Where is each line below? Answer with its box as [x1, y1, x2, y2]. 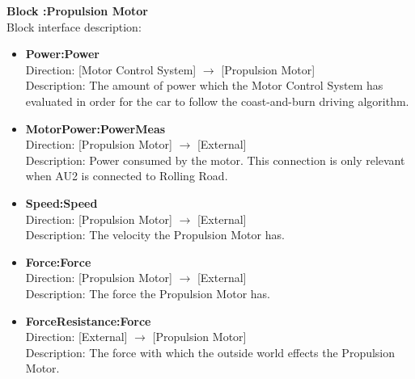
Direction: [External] [25, 328, 128, 345]
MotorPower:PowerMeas [25, 120, 166, 137]
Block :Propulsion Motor [6, 2, 148, 19]
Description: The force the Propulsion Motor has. [25, 284, 270, 301]
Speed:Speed [25, 194, 98, 211]
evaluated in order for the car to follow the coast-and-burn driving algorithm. [25, 92, 409, 109]
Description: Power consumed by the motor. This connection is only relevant [25, 151, 405, 168]
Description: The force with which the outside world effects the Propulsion [25, 343, 396, 360]
